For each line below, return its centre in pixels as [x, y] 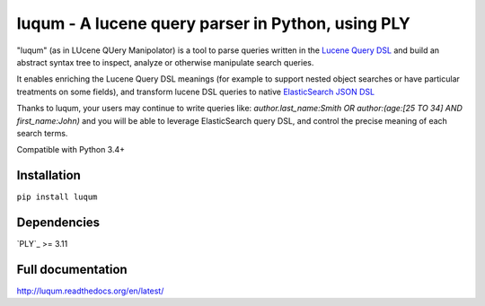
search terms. [42, 133]
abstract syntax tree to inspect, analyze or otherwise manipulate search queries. [165, 62]
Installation [48, 175]
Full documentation [72, 269]
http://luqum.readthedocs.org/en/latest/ [90, 291]
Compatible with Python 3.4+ [71, 150]
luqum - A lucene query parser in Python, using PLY [213, 23]
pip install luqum [57, 197]
